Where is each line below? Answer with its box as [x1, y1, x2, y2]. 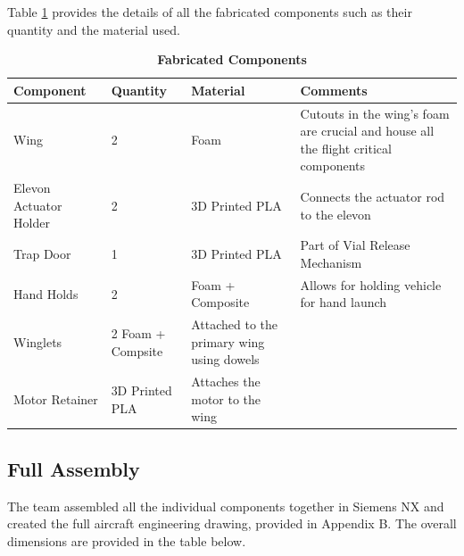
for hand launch [300, 293, 387, 311]
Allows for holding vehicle [300, 275, 442, 294]
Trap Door [13, 245, 71, 263]
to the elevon [300, 204, 371, 223]
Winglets [13, 332, 62, 351]
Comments [300, 80, 368, 99]
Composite [191, 293, 250, 311]
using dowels [191, 350, 260, 369]
